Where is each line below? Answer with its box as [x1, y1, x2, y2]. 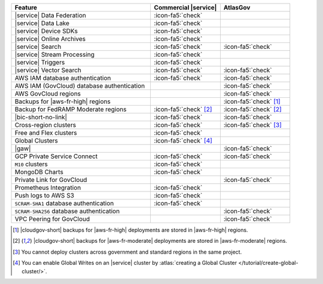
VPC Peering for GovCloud [14, 215, 90, 223]
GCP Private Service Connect [14, 152, 98, 160]
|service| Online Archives [14, 35, 86, 43]
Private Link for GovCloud [14, 176, 87, 184]
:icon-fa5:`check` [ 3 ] [223, 121, 282, 129]
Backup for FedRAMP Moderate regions [14, 105, 127, 113]
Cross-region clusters [14, 121, 77, 129]
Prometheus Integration [14, 184, 81, 192]
